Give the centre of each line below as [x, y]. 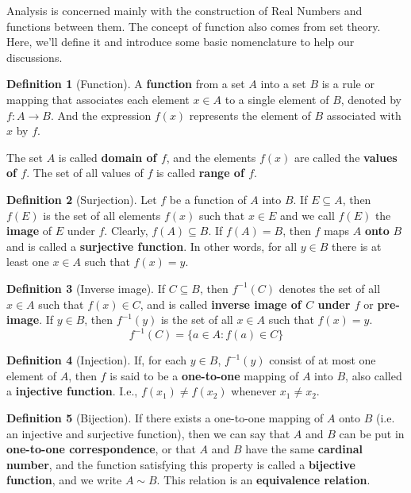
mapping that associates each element [98, 99]
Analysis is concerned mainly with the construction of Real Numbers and [184, 10]
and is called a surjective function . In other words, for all [152, 246]
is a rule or [348, 84]
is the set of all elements [102, 215]
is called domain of [108, 157]
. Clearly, [126, 231]
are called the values [346, 157]
